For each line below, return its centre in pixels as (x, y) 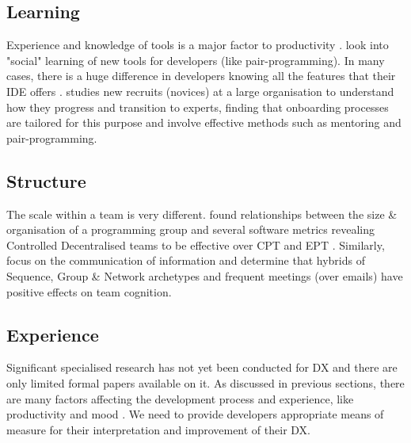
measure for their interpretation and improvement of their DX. (159, 429)
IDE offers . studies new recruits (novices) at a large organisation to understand (200, 91)
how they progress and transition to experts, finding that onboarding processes (198, 107)
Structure (46, 180)
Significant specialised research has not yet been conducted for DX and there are (202, 367)
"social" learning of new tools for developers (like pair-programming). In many (196, 60)
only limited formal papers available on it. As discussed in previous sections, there (205, 382)
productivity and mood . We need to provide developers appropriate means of (195, 414)
